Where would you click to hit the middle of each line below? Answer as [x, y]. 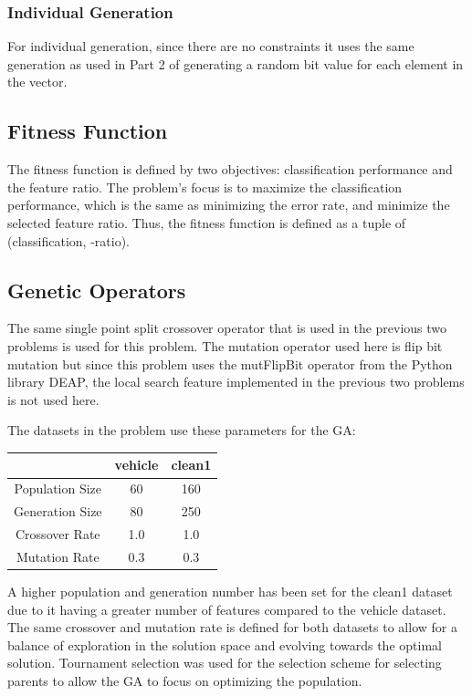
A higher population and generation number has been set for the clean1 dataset [230, 591]
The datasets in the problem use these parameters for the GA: [182, 430]
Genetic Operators [97, 290]
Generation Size [58, 511]
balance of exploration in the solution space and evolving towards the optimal [225, 644]
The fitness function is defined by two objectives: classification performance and [230, 169]
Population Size [58, 488]
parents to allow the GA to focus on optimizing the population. [185, 680]
